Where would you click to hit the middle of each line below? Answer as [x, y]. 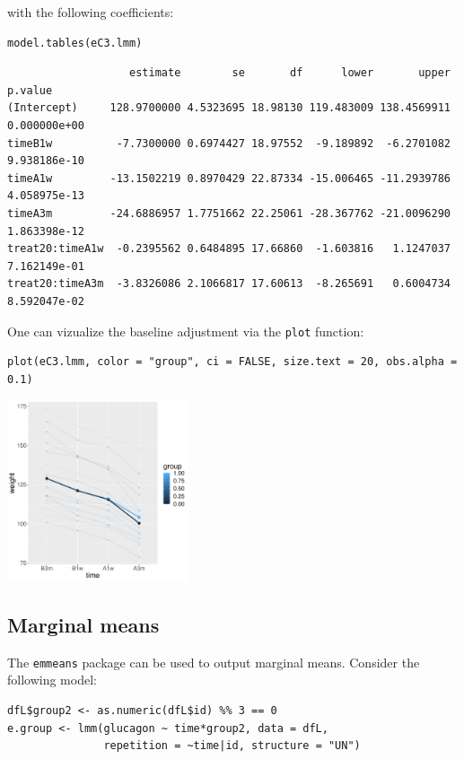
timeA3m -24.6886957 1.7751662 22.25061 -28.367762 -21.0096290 [229, 213]
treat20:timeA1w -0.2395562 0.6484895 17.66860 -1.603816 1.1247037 [229, 249]
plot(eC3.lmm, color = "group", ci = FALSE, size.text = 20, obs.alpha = [232, 362]
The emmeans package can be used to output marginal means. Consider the [214, 662]
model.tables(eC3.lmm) [75, 43]
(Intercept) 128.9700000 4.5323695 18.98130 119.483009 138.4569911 [229, 108]
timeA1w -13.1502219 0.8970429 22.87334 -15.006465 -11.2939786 [229, 178]
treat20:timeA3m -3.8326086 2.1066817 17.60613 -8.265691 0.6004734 [229, 284]
